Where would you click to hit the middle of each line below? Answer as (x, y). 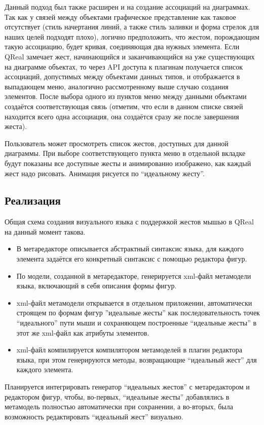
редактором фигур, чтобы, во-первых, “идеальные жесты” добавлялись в (117, 396)
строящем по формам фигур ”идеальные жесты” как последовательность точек (138, 313)
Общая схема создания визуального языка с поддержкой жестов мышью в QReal (129, 222)
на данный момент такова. (45, 231)
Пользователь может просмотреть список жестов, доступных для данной (117, 143)
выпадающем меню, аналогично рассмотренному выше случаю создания (117, 86)
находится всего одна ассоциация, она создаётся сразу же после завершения (122, 116)
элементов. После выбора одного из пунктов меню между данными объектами (126, 96)
